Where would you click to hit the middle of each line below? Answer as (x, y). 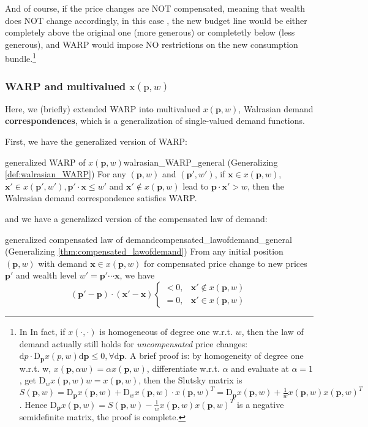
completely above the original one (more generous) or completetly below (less (150, 32)
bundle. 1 (21, 58)
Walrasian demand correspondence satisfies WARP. (101, 198)
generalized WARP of (45, 162)
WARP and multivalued (66, 86)
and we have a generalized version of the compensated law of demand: (136, 218)
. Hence (33, 404)
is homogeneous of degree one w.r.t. (166, 331)
